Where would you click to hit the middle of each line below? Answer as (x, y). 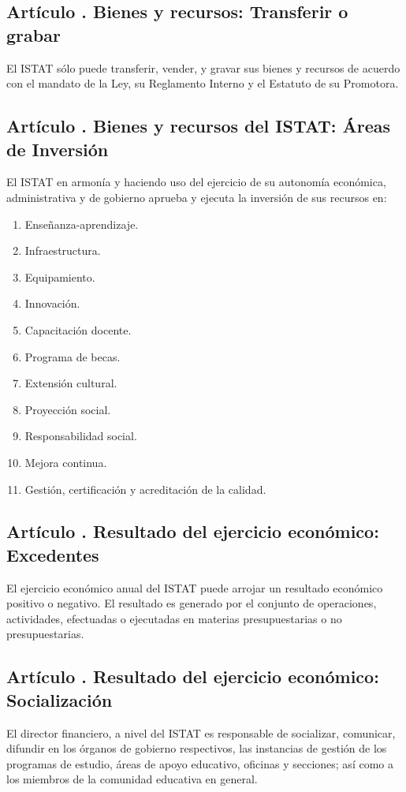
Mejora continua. (66, 462)
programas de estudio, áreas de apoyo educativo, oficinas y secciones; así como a (200, 763)
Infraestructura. (63, 250)
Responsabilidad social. (81, 436)
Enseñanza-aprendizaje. (82, 224)
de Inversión (58, 149)
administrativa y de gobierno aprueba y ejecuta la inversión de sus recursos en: (197, 197)
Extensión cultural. (71, 383)
